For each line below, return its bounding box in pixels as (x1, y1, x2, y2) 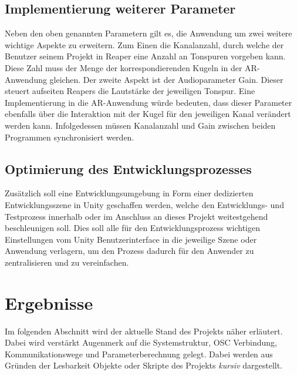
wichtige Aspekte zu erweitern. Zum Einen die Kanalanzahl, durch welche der (5, 38, 284, 51)
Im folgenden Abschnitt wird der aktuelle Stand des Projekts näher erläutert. (5, 324, 283, 337)
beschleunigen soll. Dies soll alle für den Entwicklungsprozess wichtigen (5, 222, 260, 234)
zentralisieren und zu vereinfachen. (5, 256, 129, 268)
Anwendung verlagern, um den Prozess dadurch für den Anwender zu (5, 245, 254, 257)
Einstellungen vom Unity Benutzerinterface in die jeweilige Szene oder (5, 233, 257, 245)
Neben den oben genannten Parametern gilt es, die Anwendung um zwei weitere (5, 27, 292, 39)
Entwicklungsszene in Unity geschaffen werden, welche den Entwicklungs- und (5, 198, 284, 210)
